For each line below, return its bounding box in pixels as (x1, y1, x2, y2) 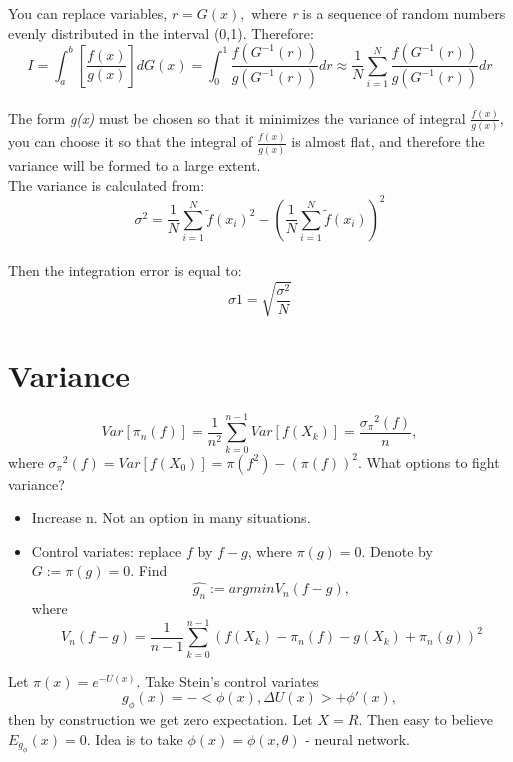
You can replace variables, (8, 3, 168, 23)
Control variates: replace (31, 540, 182, 561)
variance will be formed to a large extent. (8, 154, 261, 175)
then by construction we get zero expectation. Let (8, 709, 313, 730)
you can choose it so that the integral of (8, 131, 253, 152)
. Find (130, 560, 168, 581)
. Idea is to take (86, 728, 183, 749)
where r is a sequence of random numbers (251, 3, 506, 23)
